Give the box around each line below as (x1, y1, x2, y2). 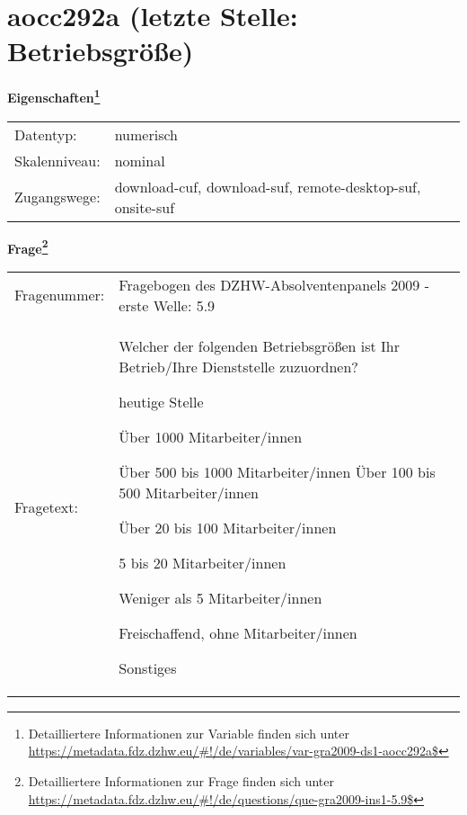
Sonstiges (119, 657, 177, 678)
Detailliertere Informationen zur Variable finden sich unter (28, 723, 349, 742)
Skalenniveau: (14, 149, 101, 171)
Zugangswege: (14, 186, 101, 208)
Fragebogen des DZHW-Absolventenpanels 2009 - (119, 273, 429, 295)
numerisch (114, 123, 178, 145)
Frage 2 (7, 236, 48, 257)
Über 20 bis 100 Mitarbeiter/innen (119, 516, 337, 538)
